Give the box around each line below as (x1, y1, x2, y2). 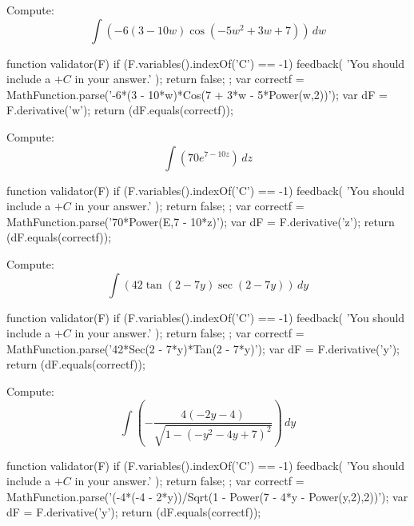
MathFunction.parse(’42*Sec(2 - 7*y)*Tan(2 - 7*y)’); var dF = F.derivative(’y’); (6, 340, 400, 357)
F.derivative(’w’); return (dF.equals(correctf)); (6, 102, 233, 118)
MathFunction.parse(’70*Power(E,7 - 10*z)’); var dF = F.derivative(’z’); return (6, 213, 395, 229)
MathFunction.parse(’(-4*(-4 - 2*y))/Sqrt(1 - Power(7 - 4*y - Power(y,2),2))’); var (6, 488, 408, 504)
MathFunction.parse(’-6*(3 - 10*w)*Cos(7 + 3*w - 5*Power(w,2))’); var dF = (6, 86, 388, 102)
